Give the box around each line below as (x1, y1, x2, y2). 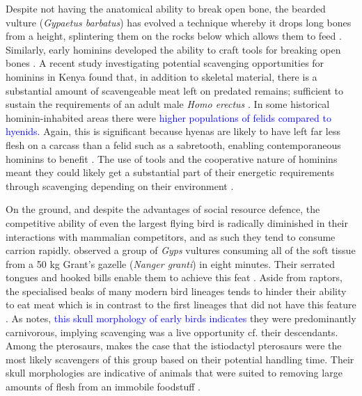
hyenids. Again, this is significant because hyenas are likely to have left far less (6, 124, 340, 138)
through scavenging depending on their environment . (6, 178, 234, 193)
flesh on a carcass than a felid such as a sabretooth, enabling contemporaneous (6, 137, 341, 152)
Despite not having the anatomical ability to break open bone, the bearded (6, 1, 326, 15)
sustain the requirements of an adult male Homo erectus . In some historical (6, 97, 330, 111)
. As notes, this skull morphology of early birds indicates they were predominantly (6, 311, 356, 326)
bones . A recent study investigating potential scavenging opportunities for (6, 56, 324, 70)
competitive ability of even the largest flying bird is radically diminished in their (6, 215, 348, 230)
